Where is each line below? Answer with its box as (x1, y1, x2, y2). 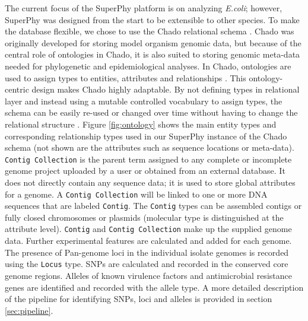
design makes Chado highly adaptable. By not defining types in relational (31, 83, 300, 96)
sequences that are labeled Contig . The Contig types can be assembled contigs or (5, 199, 302, 212)
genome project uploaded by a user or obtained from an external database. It (5, 164, 285, 177)
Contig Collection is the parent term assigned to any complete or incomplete (5, 152, 292, 165)
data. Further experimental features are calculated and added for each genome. (5, 234, 292, 247)
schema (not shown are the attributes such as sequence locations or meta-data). (5, 141, 294, 154)
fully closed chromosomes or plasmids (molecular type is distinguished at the (5, 211, 284, 223)
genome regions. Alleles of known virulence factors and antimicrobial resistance (5, 269, 292, 281)
